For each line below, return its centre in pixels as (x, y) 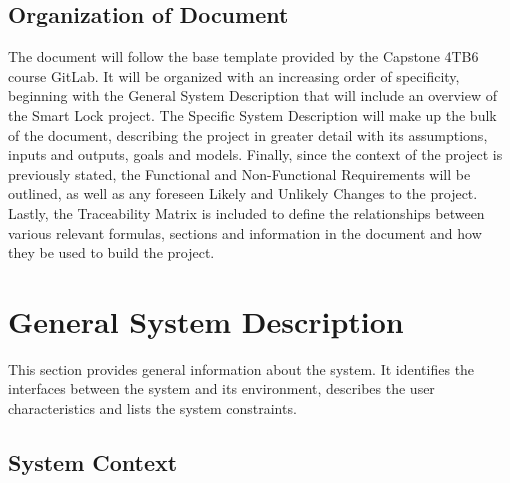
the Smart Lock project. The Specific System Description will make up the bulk (252, 114)
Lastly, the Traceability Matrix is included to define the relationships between (246, 212)
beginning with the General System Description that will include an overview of (253, 95)
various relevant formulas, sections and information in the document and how (245, 232)
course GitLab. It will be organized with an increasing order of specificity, (234, 75)
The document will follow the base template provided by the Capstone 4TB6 (243, 56)
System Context (93, 462)
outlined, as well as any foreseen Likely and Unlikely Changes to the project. (243, 193)
